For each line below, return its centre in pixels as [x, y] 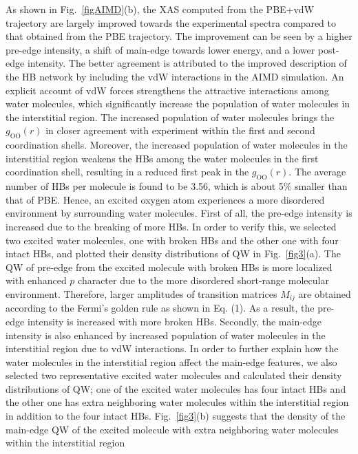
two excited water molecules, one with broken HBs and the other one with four [172, 240]
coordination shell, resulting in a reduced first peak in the [127, 172]
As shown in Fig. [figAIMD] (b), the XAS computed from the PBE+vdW [160, 9]
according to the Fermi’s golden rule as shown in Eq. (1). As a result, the [160, 308]
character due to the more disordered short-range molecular [203, 280]
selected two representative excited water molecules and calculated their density [174, 375]
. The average [317, 172]
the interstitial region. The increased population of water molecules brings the [170, 117]
